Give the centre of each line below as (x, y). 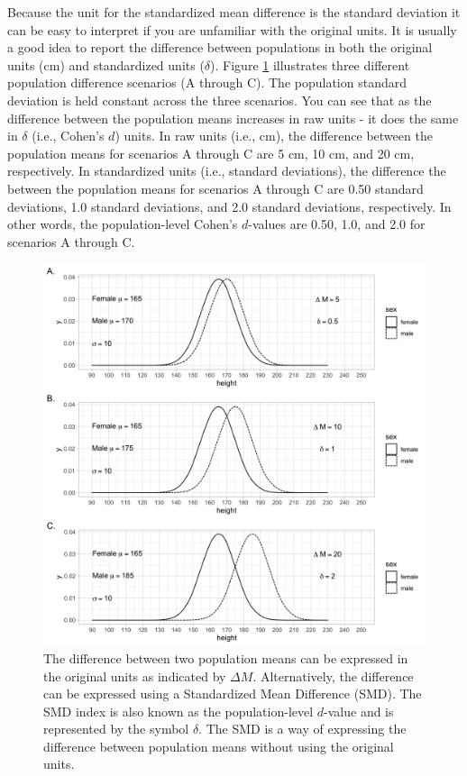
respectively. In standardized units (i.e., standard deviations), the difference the (227, 171)
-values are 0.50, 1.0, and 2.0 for (337, 224)
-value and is (359, 711)
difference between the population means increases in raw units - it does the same (233, 118)
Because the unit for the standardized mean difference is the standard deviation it (234, 12)
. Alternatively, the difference (333, 676)
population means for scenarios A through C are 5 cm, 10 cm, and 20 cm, (211, 153)
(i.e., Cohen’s (68, 136)
